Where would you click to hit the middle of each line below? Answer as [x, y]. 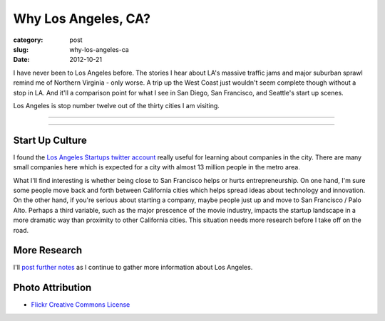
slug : [21, 49]
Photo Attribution [52, 288]
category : [28, 40]
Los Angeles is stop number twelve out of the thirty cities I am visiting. [117, 105]
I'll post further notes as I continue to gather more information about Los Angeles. [133, 268]
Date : [21, 60]
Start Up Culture [50, 140]
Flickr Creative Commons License [81, 305]
